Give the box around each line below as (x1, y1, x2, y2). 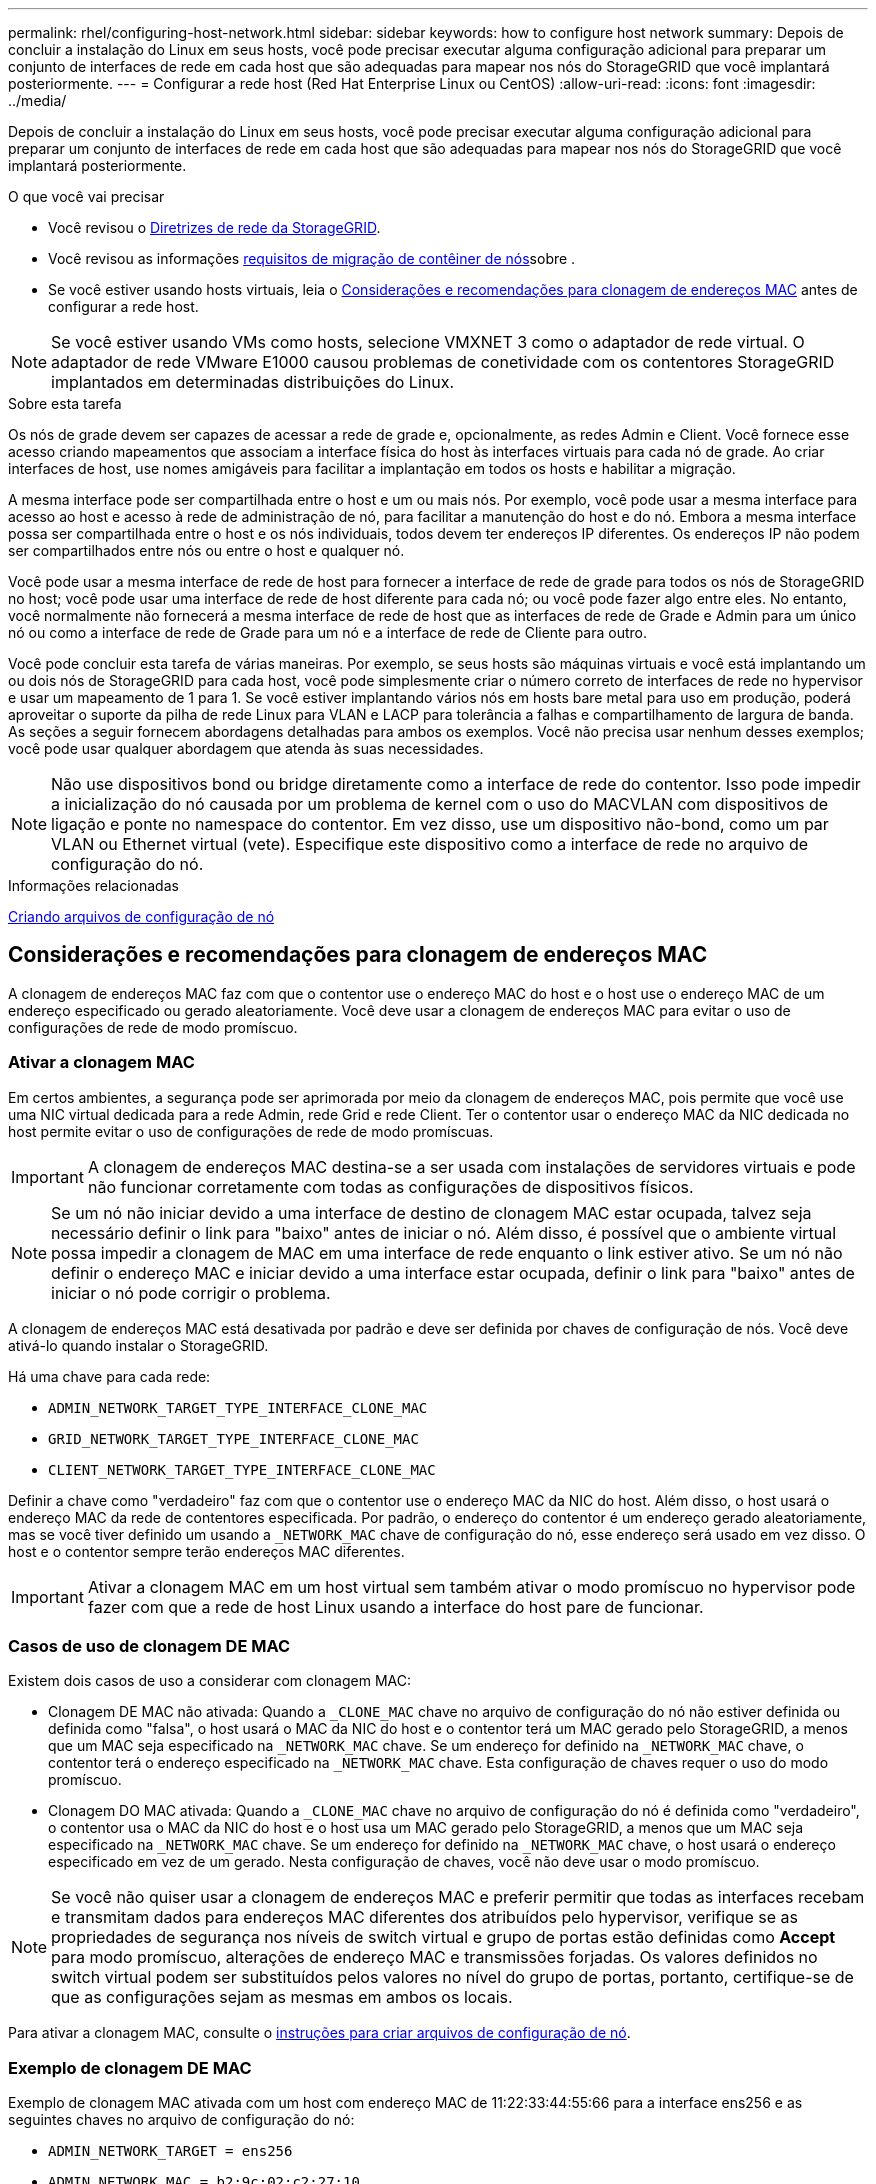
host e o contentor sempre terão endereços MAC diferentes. (8, 1542, 405, 1560)
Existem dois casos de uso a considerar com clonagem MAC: (8, 1672, 411, 1690)
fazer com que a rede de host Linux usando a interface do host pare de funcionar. (87, 1596, 704, 1617)
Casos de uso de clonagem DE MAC (8, 1635, 291, 1656)
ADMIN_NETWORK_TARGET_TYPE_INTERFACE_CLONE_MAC (48, 1399, 428, 1416)
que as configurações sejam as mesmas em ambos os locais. (51, 1987, 513, 2008)
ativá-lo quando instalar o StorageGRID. (8, 1336, 269, 1354)
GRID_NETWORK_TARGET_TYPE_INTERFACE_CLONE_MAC (48, 1430, 419, 1447)
